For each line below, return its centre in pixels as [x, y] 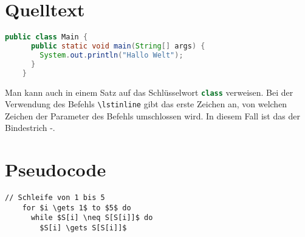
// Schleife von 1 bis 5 [55, 198]
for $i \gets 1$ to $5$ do [77, 208]
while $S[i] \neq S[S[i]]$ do [92, 218]
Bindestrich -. [30, 128]
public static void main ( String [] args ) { [118, 46]
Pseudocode [56, 169]
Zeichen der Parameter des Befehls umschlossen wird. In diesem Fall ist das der [152, 115]
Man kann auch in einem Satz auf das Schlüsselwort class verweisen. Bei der [149, 92]
